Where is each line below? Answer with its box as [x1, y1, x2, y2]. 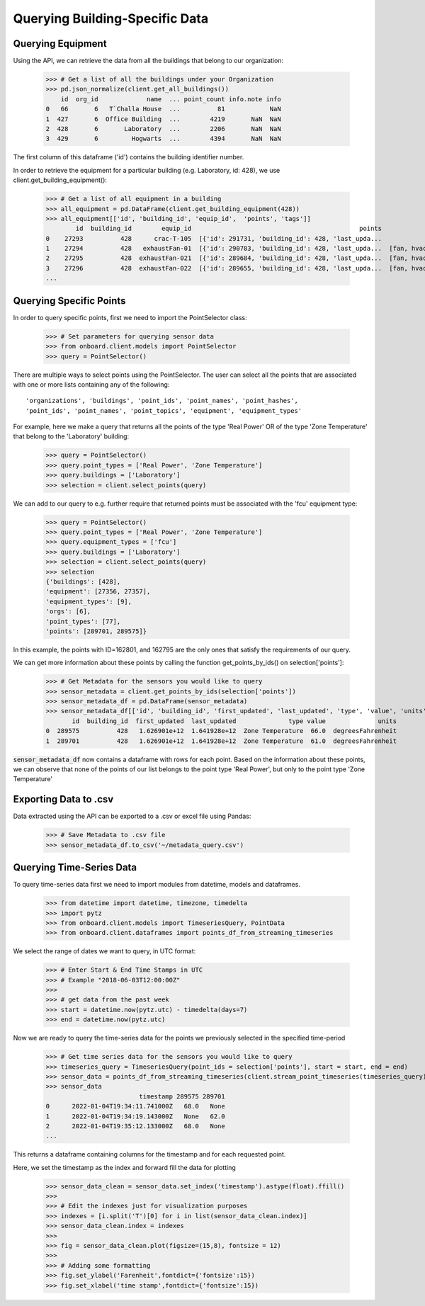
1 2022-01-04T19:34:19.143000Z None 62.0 [45, 1112, 226, 1120]
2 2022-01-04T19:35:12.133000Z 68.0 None [45, 1122, 226, 1130]
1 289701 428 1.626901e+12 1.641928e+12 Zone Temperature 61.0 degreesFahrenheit [45, 737, 397, 745]
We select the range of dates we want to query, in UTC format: [13, 947, 196, 955]
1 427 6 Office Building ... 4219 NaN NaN [45, 115, 281, 123]
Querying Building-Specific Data [13, 11, 209, 26]
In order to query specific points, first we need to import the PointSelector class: [13, 313, 247, 322]
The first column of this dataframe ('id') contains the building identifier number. [13, 153, 244, 161]
